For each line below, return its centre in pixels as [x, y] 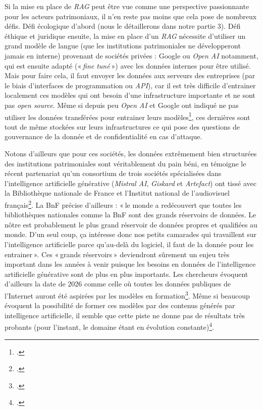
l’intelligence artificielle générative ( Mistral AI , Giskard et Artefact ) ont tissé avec [130, 183]
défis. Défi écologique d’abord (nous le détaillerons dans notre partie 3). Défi [123, 26]
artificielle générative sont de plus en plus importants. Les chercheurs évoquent [126, 274]
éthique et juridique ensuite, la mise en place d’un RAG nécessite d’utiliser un [125, 36]
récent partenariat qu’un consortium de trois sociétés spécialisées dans [113, 173]
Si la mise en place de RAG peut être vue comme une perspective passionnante [127, 6]
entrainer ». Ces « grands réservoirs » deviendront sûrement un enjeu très [117, 254]
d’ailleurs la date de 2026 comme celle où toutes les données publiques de [118, 284]
